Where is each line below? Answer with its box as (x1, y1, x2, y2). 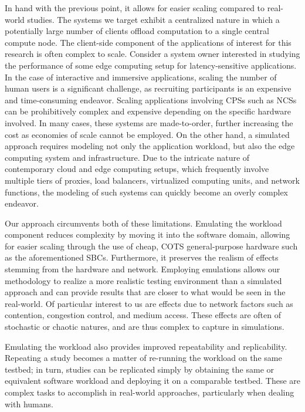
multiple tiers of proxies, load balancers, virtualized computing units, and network (5, 174, 300, 186)
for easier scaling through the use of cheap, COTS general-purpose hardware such (5, 239, 298, 252)
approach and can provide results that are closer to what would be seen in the (5, 286, 286, 298)
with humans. (5, 397, 53, 410)
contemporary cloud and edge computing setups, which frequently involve (5, 163, 269, 175)
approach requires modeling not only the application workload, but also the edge (5, 140, 295, 152)
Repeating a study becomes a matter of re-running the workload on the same (5, 352, 282, 364)
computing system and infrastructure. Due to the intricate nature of (5, 151, 250, 163)
